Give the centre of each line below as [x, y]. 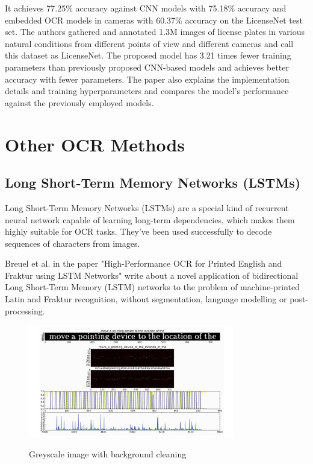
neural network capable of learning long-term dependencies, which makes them [150, 219]
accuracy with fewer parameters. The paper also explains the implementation [147, 79]
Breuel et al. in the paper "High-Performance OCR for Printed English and [144, 263]
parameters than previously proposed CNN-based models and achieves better [147, 67]
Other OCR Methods [95, 144]
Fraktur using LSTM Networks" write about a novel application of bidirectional [152, 275]
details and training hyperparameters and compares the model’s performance [147, 91]
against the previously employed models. [79, 102]
